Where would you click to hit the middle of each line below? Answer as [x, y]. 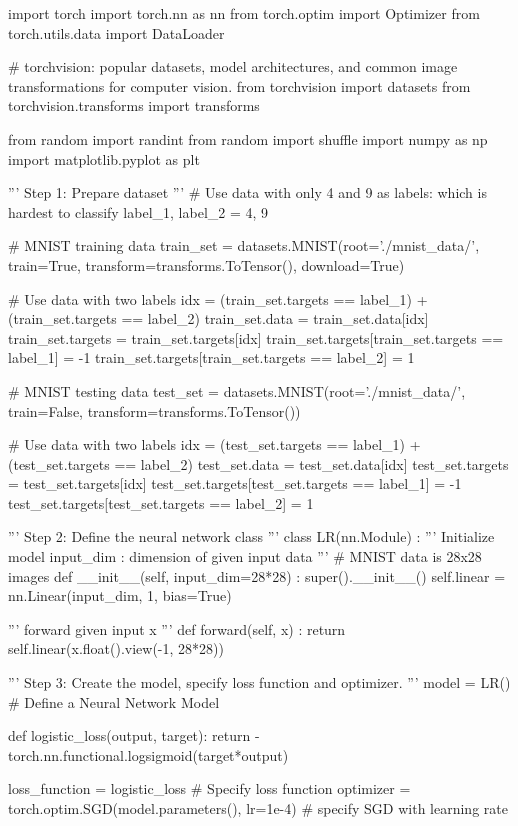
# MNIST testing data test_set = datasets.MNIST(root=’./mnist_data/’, [237, 390]
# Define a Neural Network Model [114, 701]
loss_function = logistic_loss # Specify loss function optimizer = [209, 788]
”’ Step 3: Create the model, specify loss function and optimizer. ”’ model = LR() [259, 682]
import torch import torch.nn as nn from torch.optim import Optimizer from [244, 13]
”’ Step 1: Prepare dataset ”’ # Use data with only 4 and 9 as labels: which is [247, 192]
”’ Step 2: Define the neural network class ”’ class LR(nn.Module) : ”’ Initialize [251, 536]
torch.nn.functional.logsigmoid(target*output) [148, 754]
